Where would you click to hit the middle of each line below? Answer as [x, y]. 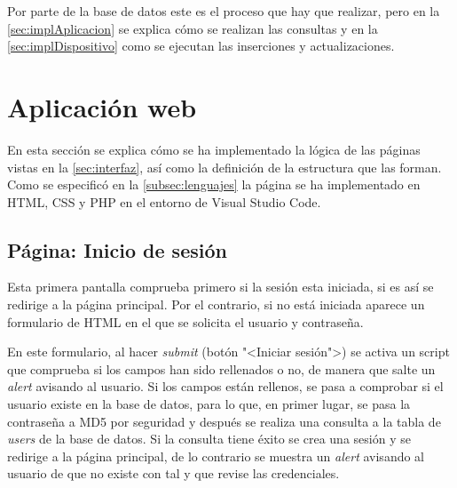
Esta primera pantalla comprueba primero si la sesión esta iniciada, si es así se [221, 287]
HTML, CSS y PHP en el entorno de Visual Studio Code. [164, 201]
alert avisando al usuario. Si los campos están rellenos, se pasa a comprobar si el [225, 386]
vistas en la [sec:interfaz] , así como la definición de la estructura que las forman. [225, 167]
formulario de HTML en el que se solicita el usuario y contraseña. [185, 321]
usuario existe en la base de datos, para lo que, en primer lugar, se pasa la [209, 404]
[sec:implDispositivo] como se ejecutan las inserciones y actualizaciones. [201, 46]
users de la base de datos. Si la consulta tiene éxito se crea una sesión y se [209, 439]
